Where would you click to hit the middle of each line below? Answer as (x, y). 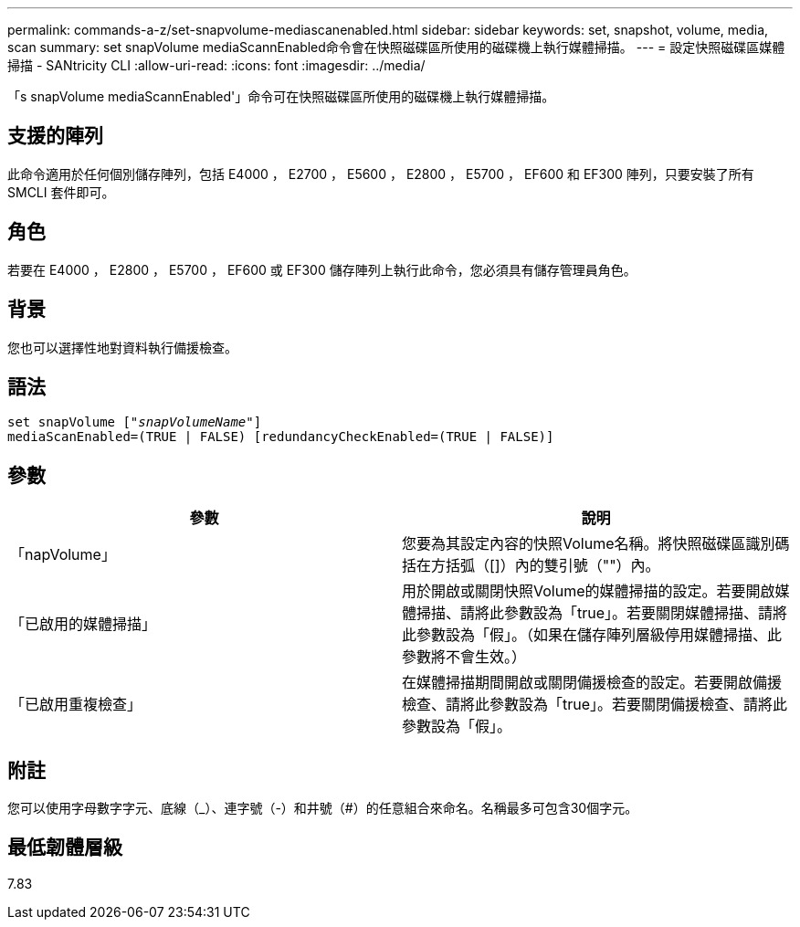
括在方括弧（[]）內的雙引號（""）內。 (531, 566)
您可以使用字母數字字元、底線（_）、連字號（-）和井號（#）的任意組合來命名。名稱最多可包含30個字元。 (323, 808)
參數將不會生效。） (464, 657)
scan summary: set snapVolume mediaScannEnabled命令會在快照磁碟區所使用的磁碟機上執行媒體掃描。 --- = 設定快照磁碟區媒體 (396, 47)
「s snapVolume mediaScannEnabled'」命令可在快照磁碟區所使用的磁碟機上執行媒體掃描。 (281, 96)
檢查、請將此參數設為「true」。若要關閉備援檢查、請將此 (595, 705)
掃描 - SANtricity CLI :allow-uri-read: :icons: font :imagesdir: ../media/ (216, 65)
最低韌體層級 (65, 848)
